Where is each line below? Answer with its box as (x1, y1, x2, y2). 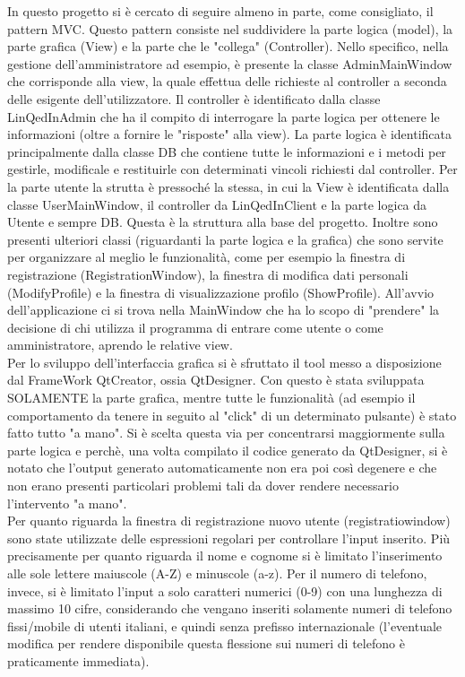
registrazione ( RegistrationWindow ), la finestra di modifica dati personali (7, 265, 409, 283)
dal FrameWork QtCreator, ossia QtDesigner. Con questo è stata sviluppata (7, 370, 425, 389)
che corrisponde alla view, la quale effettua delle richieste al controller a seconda (7, 72, 447, 91)
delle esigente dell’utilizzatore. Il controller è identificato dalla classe (7, 89, 381, 108)
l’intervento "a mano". (7, 493, 127, 512)
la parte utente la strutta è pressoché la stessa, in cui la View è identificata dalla (7, 177, 450, 195)
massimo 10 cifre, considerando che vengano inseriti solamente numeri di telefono (7, 599, 452, 618)
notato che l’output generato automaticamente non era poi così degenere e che (7, 458, 437, 477)
